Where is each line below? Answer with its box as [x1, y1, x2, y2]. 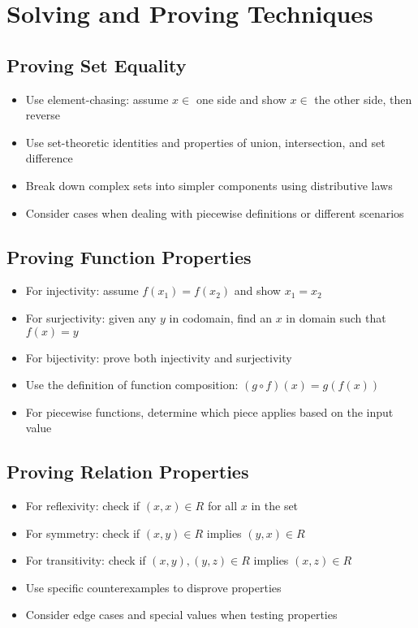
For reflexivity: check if [25, 497, 140, 514]
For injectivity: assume [25, 282, 139, 299]
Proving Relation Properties [6, 459, 249, 484]
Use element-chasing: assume [25, 90, 169, 107]
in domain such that [286, 309, 386, 326]
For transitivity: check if [25, 552, 146, 569]
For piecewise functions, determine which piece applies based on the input [25, 403, 394, 420]
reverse [25, 106, 60, 123]
